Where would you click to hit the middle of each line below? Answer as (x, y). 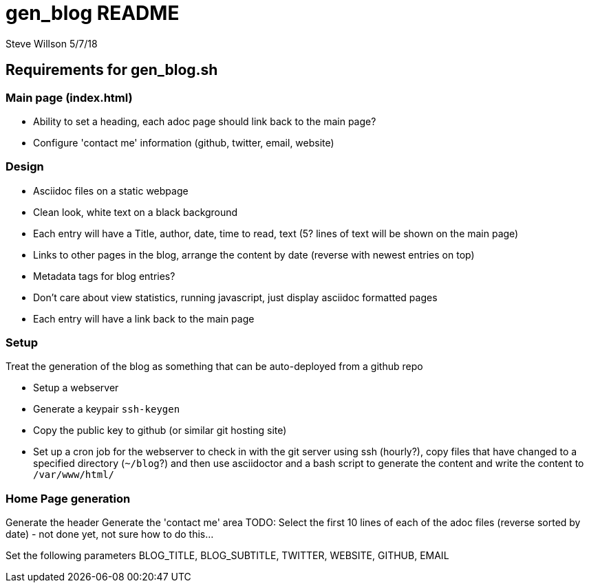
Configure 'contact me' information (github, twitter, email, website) (184, 142)
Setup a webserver (76, 388)
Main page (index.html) (69, 97)
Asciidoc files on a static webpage (111, 190)
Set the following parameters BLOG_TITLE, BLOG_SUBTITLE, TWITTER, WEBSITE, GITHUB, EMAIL (227, 556)
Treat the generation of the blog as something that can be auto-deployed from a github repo (214, 367)
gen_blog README (93, 13)
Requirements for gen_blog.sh (112, 70)
